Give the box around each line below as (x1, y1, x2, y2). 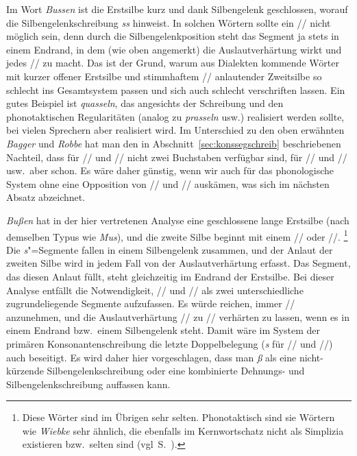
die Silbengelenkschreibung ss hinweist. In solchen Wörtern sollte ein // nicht (6, 15, 331, 29)
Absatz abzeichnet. (6, 190, 86, 204)
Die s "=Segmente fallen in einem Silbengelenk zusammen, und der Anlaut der (6, 242, 333, 256)
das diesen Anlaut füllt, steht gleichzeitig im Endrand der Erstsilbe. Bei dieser (6, 269, 334, 283)
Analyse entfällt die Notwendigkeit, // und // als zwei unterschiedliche (6, 283, 304, 297)
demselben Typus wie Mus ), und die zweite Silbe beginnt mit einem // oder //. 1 (6, 227, 348, 243)
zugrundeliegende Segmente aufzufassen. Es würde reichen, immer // (6, 296, 295, 311)
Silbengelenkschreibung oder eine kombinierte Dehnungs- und (47, 363, 305, 378)
